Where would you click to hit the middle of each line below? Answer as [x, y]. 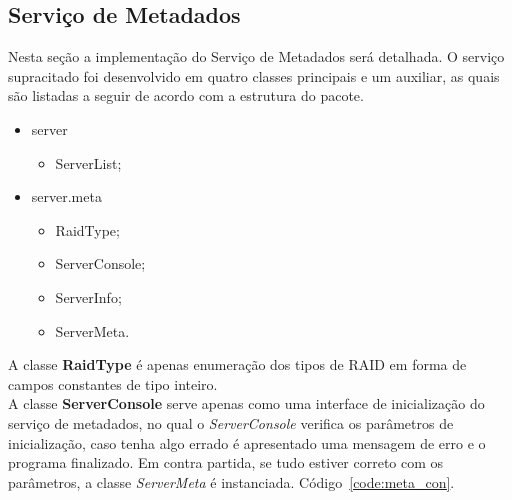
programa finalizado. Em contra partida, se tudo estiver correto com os [226, 462]
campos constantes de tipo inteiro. [113, 383]
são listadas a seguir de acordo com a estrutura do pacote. [186, 95]
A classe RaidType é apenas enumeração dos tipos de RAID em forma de [237, 364]
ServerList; [88, 162]
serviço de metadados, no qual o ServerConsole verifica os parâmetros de [231, 422]
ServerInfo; [88, 296]
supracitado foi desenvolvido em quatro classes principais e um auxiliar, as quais [254, 75]
